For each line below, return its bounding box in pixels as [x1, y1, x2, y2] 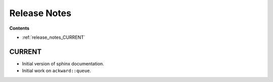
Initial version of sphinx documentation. [22, 60, 105, 66]
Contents [9, 25, 30, 31]
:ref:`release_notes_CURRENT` [22, 34, 85, 40]
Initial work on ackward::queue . [22, 68, 91, 74]
